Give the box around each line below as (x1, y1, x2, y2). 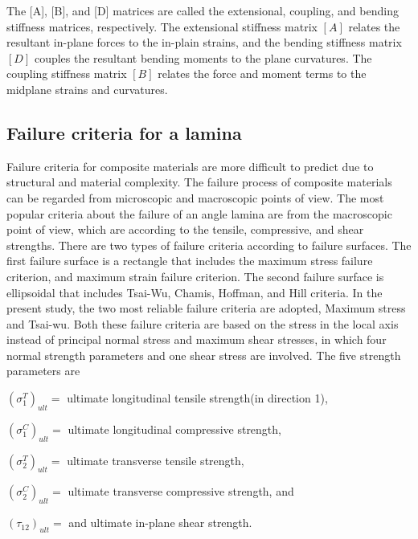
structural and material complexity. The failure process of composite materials (6, 174, 392, 190)
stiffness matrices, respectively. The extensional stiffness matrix (6, 18, 318, 35)
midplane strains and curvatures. (6, 80, 168, 97)
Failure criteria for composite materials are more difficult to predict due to (6, 157, 374, 174)
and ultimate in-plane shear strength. (68, 514, 252, 531)
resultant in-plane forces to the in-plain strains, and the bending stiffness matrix (6, 34, 402, 51)
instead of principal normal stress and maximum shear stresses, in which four (6, 331, 387, 348)
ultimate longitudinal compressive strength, (68, 420, 281, 437)
